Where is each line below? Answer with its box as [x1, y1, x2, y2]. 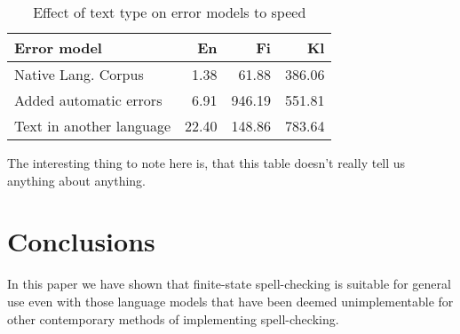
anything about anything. [7, 171, 147, 189]
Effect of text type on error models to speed [33, 2, 306, 22]
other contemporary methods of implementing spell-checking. [7, 309, 339, 328]
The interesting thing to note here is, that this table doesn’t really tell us [7, 154, 406, 171]
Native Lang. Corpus [14, 64, 144, 84]
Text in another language [14, 115, 171, 136]
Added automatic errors [14, 90, 163, 110]
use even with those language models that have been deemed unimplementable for [7, 291, 454, 310]
